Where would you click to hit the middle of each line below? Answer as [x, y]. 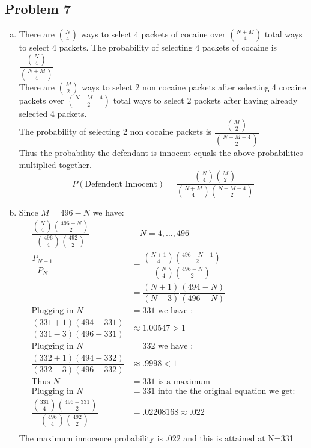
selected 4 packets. [53, 113]
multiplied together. [55, 164]
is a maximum [184, 381]
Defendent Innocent [121, 184]
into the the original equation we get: [227, 391]
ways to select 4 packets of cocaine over [153, 34]
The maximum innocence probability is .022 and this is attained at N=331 [156, 437]
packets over [41, 100]
